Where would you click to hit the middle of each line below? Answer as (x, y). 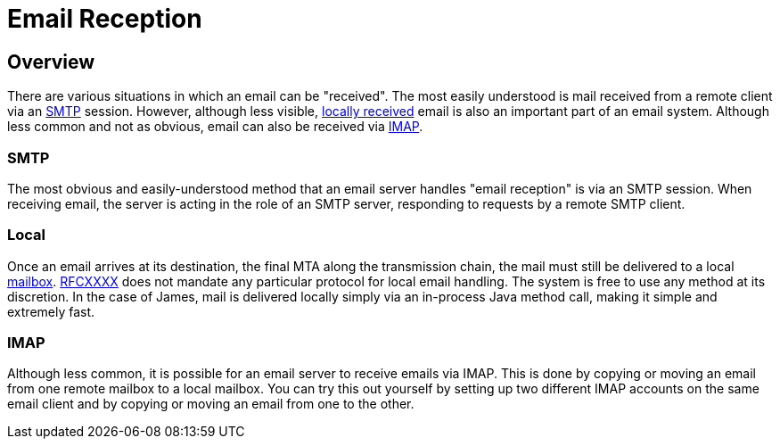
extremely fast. (51, 311)
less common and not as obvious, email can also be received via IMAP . (215, 127)
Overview (51, 62)
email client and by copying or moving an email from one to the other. (211, 404)
